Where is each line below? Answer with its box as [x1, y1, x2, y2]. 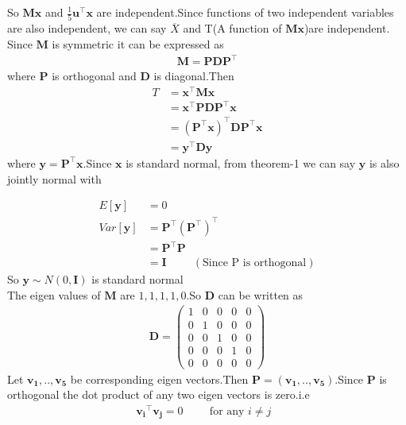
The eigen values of [7, 286, 101, 303]
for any [209, 405, 245, 417]
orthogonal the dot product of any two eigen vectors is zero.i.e [7, 386, 310, 403]
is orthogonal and [52, 68, 137, 84]
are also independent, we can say [7, 20, 167, 37]
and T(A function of [183, 20, 282, 37]
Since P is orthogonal [203, 257, 307, 269]
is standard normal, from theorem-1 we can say [126, 154, 356, 171]
